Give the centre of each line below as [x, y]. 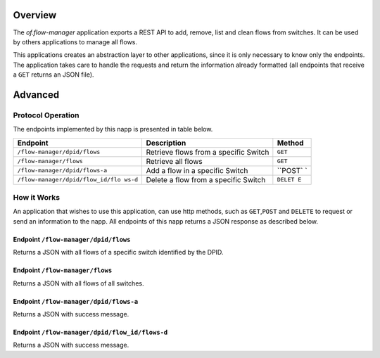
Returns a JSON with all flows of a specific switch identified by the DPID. [118, 252]
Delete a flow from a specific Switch [206, 179]
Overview [35, 15]
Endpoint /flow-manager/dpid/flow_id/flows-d [90, 332]
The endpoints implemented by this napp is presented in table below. [113, 129]
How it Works [36, 197]
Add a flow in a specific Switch [197, 170]
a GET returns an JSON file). [53, 75]
